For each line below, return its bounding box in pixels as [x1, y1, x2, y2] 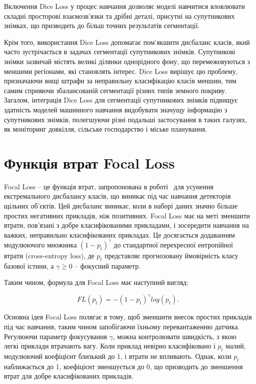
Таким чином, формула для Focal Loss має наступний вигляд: [4, 277, 189, 287]
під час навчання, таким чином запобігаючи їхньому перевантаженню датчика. [4, 321, 240, 331]
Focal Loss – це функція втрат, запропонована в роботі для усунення [4, 181, 214, 191]
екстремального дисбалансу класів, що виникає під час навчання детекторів [4, 191, 231, 201]
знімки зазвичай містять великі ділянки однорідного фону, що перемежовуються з [4, 56, 250, 66]
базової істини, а [4, 260, 54, 271]
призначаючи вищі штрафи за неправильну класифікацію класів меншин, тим [4, 75, 237, 86]
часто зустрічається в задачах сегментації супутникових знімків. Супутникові [4, 46, 235, 57]
